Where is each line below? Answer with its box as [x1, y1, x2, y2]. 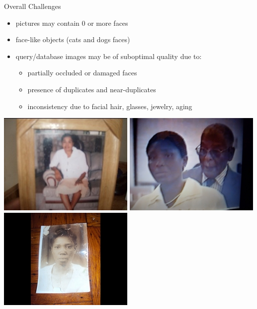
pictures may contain [15, 17, 80, 28]
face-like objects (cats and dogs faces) [15, 34, 130, 45]
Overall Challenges [4, 1, 61, 11]
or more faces [87, 17, 128, 28]
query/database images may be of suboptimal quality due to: [15, 51, 202, 61]
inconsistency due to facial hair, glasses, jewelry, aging [27, 101, 192, 111]
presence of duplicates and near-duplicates [27, 84, 156, 94]
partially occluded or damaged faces [27, 67, 137, 78]
